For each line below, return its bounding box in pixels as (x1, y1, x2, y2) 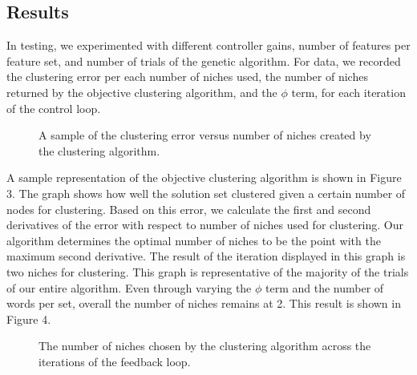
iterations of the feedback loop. (38, 353, 191, 369)
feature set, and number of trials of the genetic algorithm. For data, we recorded (6, 52, 401, 69)
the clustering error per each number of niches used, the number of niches (6, 68, 368, 85)
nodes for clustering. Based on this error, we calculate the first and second (6, 200, 371, 217)
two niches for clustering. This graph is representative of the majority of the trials (6, 263, 409, 280)
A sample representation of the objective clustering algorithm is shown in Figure (6, 169, 402, 186)
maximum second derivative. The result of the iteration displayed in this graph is (6, 248, 406, 264)
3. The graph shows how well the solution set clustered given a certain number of (6, 184, 406, 201)
